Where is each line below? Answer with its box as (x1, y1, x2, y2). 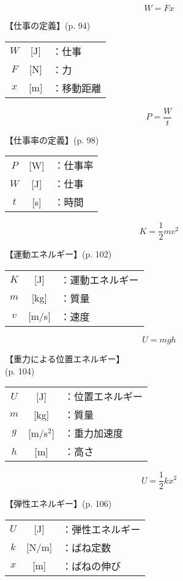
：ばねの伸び (62, 558, 121, 573)
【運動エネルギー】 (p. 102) (5, 248, 112, 260)
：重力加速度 (64, 426, 124, 441)
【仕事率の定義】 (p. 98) (5, 133, 99, 146)
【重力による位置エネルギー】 (5, 352, 125, 365)
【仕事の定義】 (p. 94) (5, 19, 91, 31)
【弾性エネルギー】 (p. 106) (5, 497, 112, 510)
